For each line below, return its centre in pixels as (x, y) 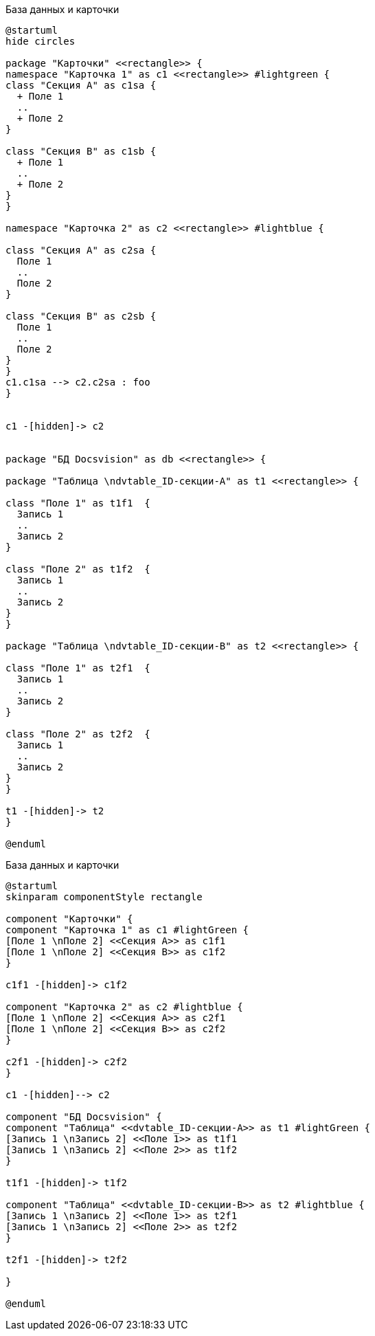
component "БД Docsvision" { (84, 1117)
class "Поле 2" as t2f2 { (78, 734)
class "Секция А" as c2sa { (81, 250)
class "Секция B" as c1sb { (81, 151)
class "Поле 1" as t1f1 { (78, 503)
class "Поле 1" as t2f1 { (78, 668)
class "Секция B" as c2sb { (81, 316)
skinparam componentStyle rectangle (104, 897)
